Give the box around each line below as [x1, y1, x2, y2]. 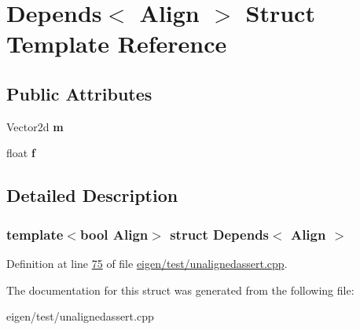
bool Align [79, 224, 149, 244]
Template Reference [6, 27, 227, 60]
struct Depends [170, 224, 270, 244]
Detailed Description [6, 183, 178, 207]
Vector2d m [6, 118, 64, 134]
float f [6, 145, 35, 161]
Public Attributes [6, 81, 152, 105]
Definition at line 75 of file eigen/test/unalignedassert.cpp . [6, 255, 288, 271]
